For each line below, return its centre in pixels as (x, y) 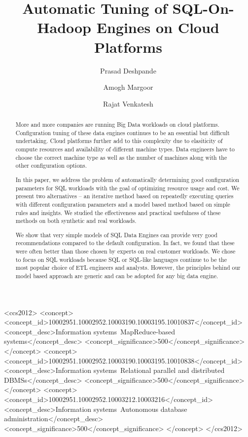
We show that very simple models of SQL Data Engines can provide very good (116, 235)
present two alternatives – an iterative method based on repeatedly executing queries (124, 196)
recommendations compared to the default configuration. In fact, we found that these (125, 243)
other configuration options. (51, 165)
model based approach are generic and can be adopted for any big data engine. (117, 276)
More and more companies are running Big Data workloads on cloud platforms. (117, 125)
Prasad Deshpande (128, 70)
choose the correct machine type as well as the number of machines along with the (121, 157)
